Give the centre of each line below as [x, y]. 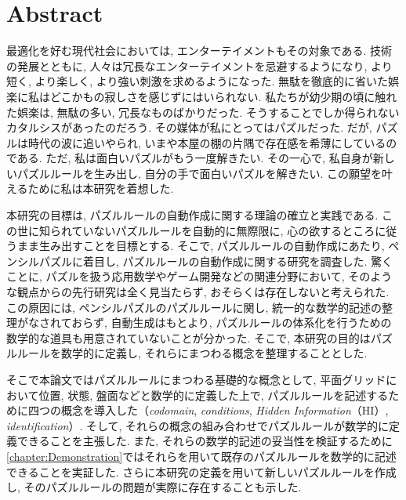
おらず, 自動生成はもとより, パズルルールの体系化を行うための [232, 322]
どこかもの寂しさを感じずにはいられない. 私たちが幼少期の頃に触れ [223, 96]
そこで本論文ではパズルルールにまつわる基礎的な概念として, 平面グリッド [196, 379]
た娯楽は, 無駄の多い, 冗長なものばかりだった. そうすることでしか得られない [203, 112]
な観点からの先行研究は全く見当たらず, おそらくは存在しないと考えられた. [198, 292]
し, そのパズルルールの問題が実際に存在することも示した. [154, 487]
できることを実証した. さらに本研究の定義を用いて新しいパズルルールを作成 [201, 471]
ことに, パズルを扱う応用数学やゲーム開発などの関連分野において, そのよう [199, 276]
